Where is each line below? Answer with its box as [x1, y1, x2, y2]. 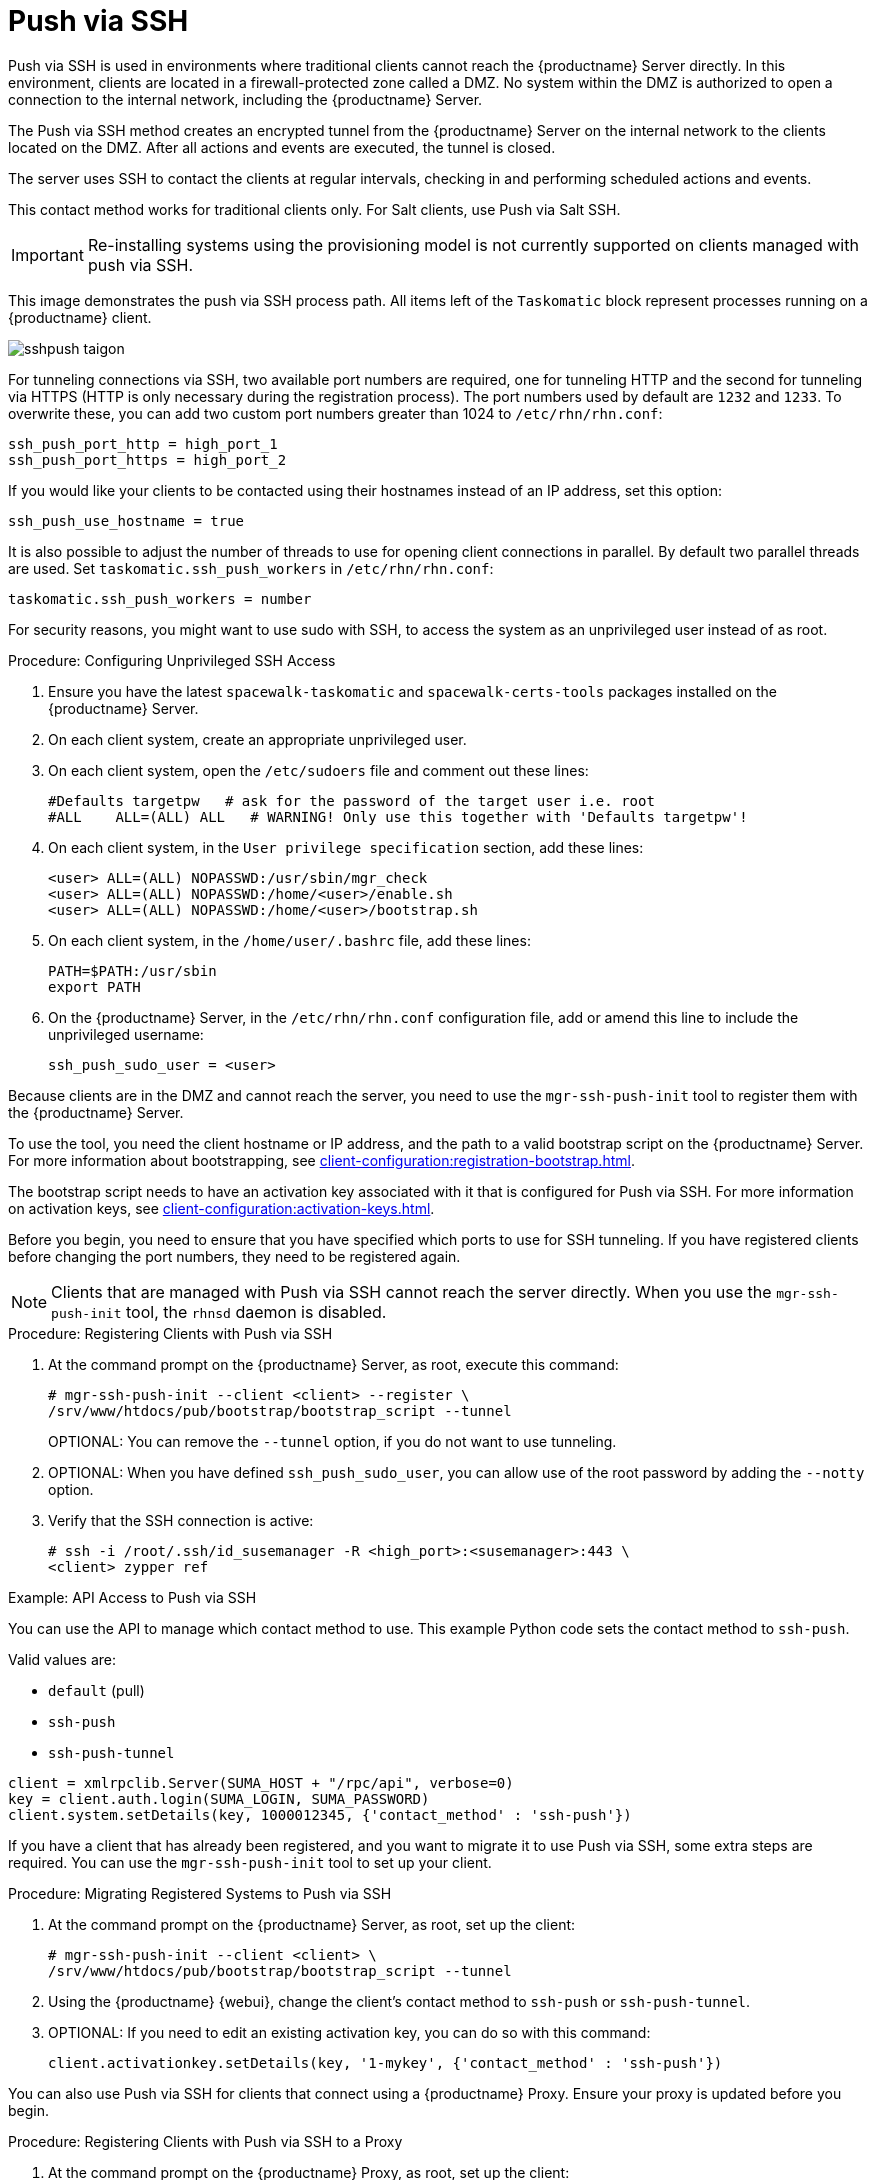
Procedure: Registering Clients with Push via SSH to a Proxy [8, 2132, 403, 2150]
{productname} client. [8, 308, 152, 326]
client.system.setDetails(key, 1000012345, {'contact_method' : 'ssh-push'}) [8, 1806, 632, 1823]
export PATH [48, 978, 141, 995]
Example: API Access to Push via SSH [8, 1588, 257, 1606]
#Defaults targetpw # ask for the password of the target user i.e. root [48, 792, 655, 809]
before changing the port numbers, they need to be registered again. [8, 1247, 461, 1265]
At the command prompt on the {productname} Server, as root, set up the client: [48, 1915, 576, 1933]
